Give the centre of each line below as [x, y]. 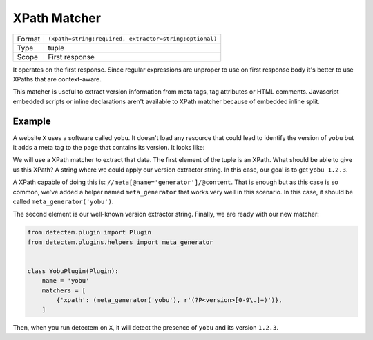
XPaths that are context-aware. [57, 79]
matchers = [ [64, 290]
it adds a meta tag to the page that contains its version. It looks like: [109, 148]
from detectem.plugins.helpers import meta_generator [120, 242]
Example [32, 121]
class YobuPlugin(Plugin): [73, 271]
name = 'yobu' [66, 281]
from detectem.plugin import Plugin [89, 232]
